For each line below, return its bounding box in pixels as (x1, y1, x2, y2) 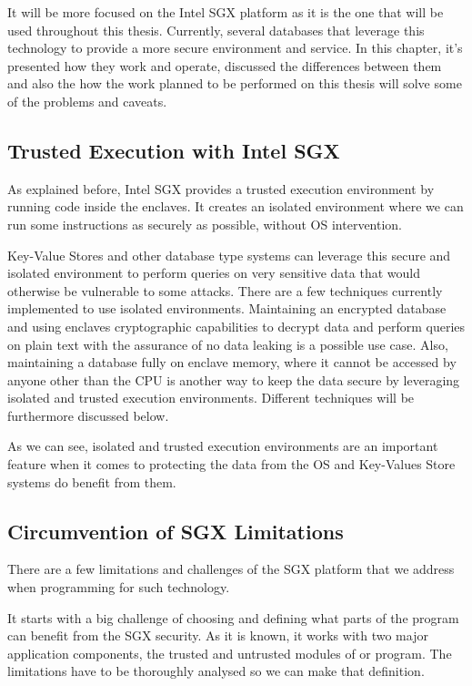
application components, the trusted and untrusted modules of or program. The (7, 643, 452, 662)
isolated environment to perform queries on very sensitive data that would (7, 263, 420, 282)
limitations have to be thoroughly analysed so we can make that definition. (7, 661, 425, 681)
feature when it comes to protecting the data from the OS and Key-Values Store (7, 455, 456, 474)
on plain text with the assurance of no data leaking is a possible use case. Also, (7, 334, 448, 353)
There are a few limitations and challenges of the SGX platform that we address (7, 559, 455, 578)
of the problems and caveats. (7, 91, 167, 110)
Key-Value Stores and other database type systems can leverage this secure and (7, 245, 451, 264)
